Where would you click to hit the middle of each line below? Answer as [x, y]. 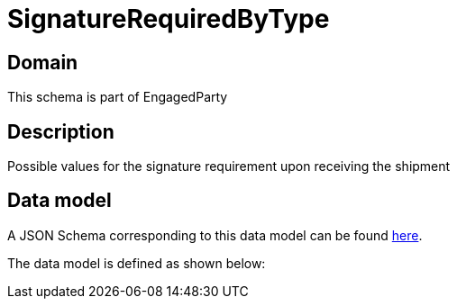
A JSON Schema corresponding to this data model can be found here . [215, 235]
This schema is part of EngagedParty [118, 97]
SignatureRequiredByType [169, 19]
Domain [43, 62]
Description [61, 131]
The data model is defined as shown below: [137, 263]
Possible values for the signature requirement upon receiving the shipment [229, 166]
